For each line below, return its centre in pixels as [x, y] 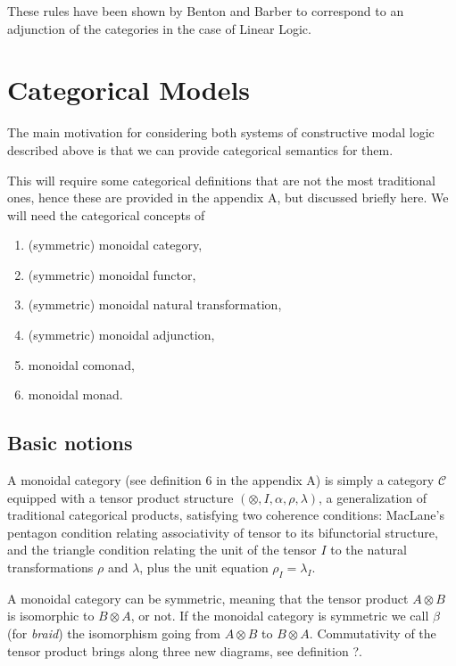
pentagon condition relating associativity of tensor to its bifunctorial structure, [223, 532]
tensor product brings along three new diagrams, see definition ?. [185, 650]
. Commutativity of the [373, 633]
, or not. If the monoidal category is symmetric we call [280, 616]
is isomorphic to [51, 616]
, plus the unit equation [204, 567]
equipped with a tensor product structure [120, 497]
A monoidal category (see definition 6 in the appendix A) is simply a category [221, 480]
